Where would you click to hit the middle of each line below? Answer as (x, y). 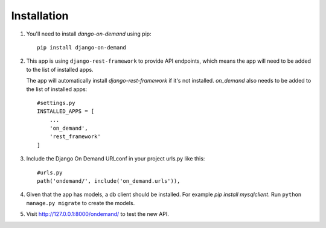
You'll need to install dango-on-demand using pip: (89, 34)
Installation (40, 16)
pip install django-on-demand (82, 47)
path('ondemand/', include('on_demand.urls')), (109, 181)
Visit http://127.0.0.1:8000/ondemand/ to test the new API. (97, 214)
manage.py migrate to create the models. (81, 203)
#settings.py (56, 103)
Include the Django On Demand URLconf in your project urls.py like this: (116, 159)
